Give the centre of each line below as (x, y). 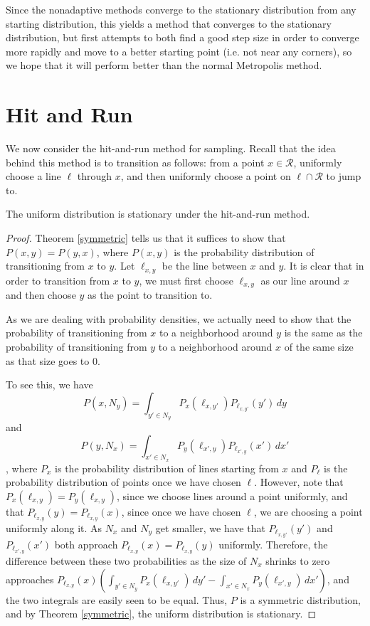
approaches (30, 579)
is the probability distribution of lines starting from (167, 468)
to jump (344, 176)
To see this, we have (49, 384)
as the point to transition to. (150, 295)
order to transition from (58, 280)
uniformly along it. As (54, 527)
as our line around (300, 280)
